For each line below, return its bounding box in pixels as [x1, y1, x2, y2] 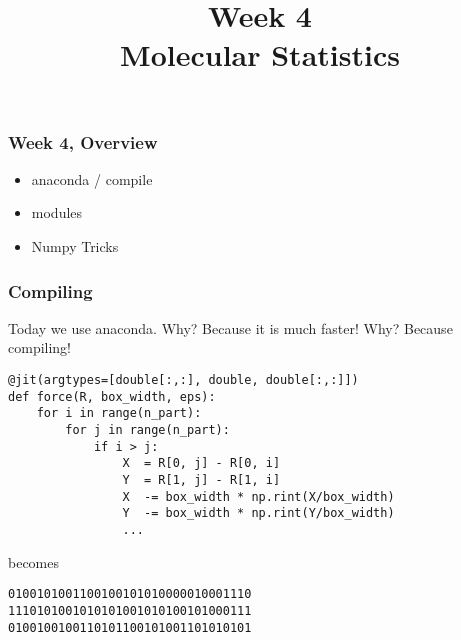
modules [31, 202, 83, 223]
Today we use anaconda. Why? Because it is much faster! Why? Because [8, 317, 453, 338]
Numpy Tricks [31, 236, 119, 257]
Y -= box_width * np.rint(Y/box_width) [122, 506, 395, 521]
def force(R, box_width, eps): [8, 389, 216, 404]
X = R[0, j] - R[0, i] [122, 456, 281, 471]
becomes [8, 551, 60, 572]
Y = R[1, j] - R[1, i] [122, 472, 281, 487]
